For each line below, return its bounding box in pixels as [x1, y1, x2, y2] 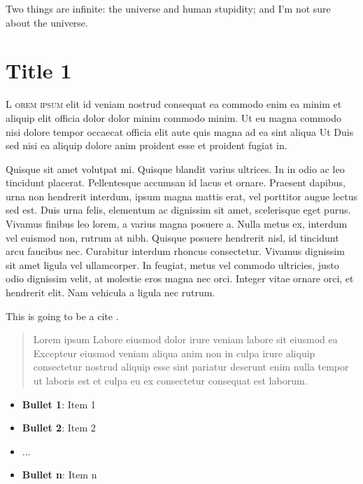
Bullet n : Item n [22, 467, 97, 482]
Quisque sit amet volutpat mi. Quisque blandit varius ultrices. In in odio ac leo [6, 161, 345, 176]
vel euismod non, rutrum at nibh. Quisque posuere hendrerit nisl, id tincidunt [6, 230, 339, 244]
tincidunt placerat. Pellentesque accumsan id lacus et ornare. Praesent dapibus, [6, 175, 346, 190]
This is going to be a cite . [6, 308, 119, 323]
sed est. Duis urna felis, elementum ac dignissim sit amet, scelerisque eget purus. [6, 202, 351, 217]
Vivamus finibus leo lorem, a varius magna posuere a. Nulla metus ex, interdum [6, 216, 348, 231]
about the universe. [6, 15, 88, 29]
